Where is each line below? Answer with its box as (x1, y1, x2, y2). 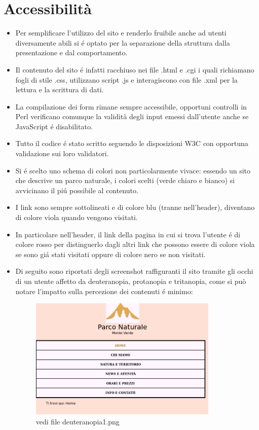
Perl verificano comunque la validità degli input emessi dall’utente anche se (15, 111, 249, 122)
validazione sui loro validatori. (15, 148, 109, 159)
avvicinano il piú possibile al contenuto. (15, 185, 138, 195)
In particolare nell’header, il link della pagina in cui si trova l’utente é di (15, 229, 241, 239)
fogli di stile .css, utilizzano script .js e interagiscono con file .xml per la (15, 74, 238, 85)
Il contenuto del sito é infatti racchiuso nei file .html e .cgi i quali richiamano (15, 64, 254, 75)
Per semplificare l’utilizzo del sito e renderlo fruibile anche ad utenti (15, 27, 227, 38)
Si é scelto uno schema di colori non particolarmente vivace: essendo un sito (15, 165, 251, 175)
